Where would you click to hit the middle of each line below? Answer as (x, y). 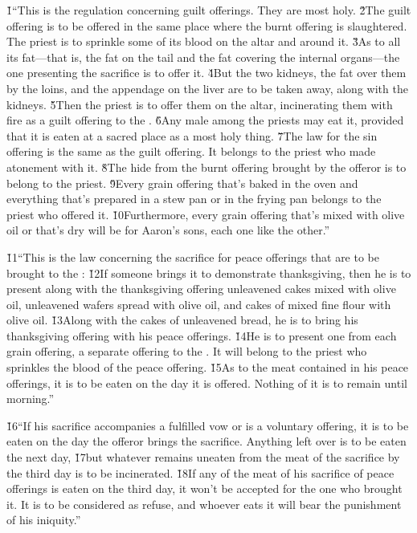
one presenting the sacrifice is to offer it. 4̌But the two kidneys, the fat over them (206, 73)
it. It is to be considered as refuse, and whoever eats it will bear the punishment (204, 504)
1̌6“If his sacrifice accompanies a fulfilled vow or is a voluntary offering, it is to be (208, 425)
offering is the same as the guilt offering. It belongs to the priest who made (191, 151)
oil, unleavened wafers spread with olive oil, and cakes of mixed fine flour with (199, 304)
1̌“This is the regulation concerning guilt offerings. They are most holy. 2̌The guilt (209, 10)
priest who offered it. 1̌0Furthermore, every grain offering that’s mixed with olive (206, 214)
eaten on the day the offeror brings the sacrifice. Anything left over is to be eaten (206, 441)
